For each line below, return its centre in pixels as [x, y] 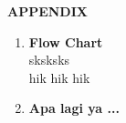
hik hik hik [59, 77]
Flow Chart [66, 41]
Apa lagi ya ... [74, 108]
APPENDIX [47, 11]
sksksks [49, 60]
